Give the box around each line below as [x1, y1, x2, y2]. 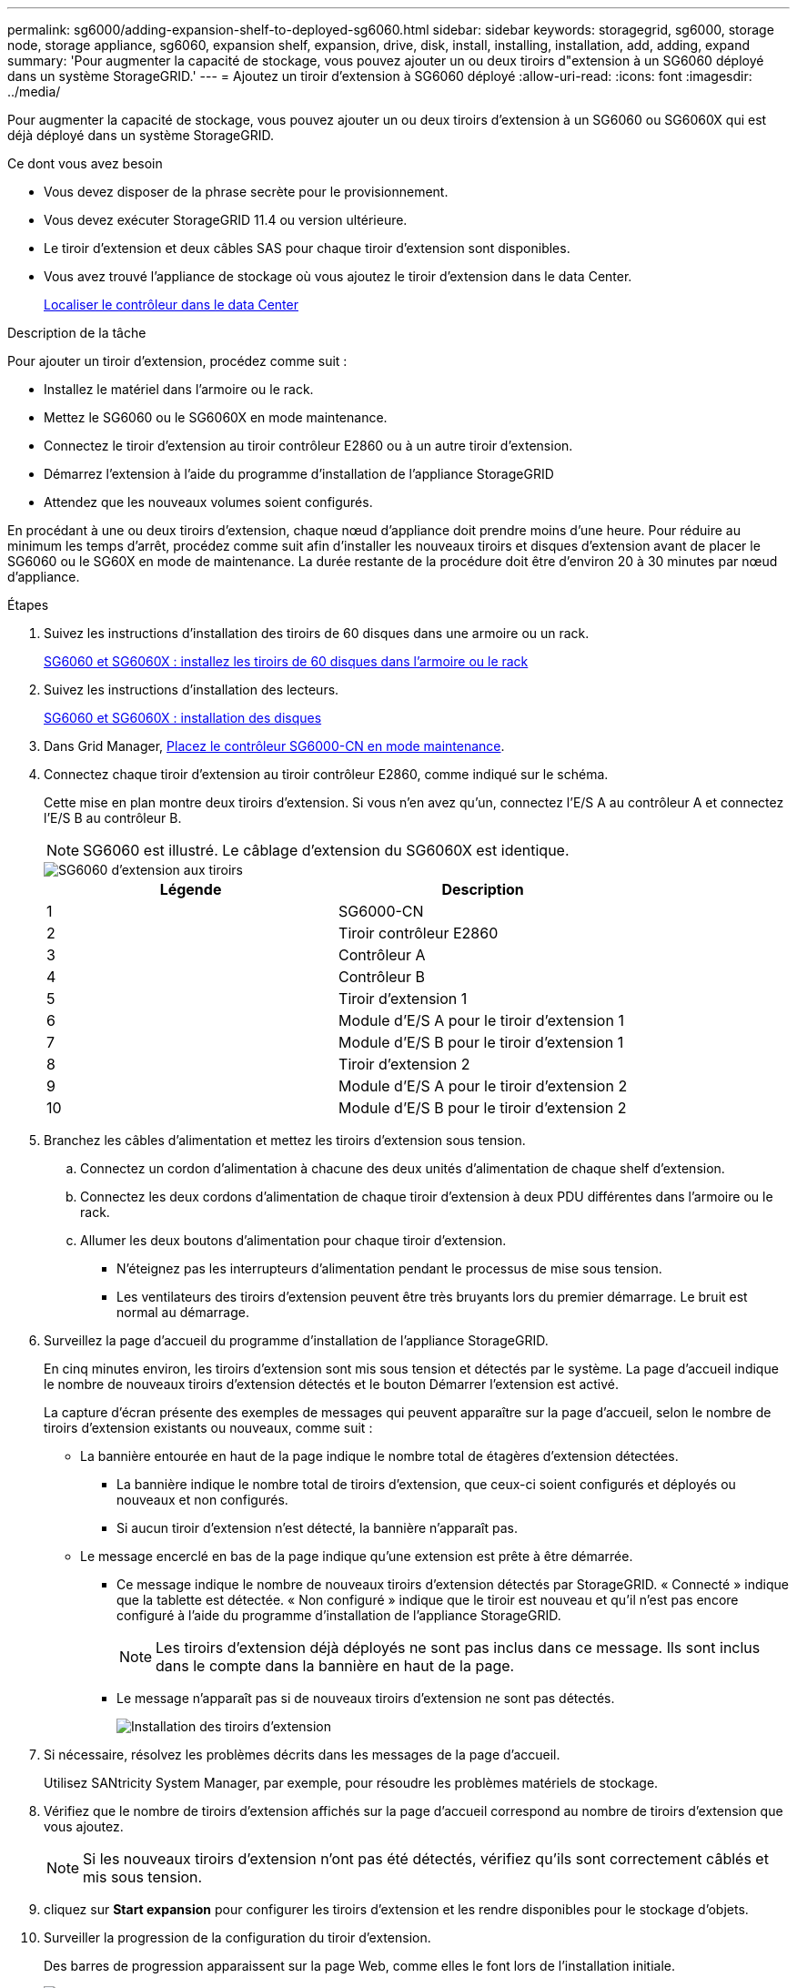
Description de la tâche [7, 325, 146, 340]
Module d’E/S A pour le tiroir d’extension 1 [338, 1011, 624, 1029]
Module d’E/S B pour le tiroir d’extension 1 [338, 1033, 624, 1051]
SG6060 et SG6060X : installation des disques [44, 710, 322, 725]
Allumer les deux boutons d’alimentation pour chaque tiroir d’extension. [80, 1232, 507, 1248]
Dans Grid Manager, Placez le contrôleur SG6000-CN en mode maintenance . [44, 738, 505, 754]
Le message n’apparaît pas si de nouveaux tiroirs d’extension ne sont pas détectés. [116, 1690, 615, 1706]
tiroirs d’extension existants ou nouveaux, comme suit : [44, 1420, 373, 1435]
